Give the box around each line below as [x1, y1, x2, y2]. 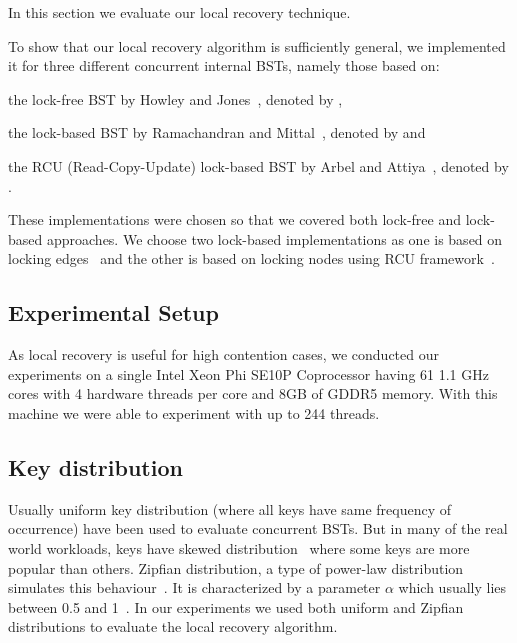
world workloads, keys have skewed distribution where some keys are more [8, 537, 470, 558]
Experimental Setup [8, 297, 219, 328]
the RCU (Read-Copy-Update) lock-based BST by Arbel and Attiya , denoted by [8, 155, 509, 176]
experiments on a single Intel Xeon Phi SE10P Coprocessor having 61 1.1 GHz [8, 363, 489, 384]
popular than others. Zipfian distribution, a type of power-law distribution [8, 557, 464, 578]
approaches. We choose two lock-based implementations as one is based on [46, 228, 503, 249]
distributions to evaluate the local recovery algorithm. [8, 616, 338, 637]
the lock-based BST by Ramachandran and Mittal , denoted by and [8, 122, 426, 143]
